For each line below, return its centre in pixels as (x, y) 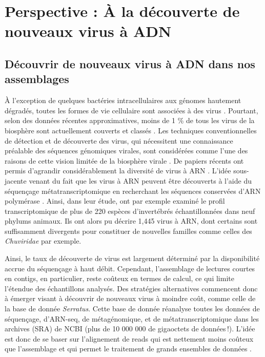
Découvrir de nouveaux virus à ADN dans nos (130, 63)
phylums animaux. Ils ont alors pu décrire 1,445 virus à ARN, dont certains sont (131, 221)
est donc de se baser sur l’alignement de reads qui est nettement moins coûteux (129, 338)
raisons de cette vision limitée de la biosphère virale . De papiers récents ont (124, 160)
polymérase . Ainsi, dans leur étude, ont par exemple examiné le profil (115, 201)
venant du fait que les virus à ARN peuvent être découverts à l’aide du (140, 180)
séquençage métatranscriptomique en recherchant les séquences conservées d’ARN (133, 191)
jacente (16, 180)
